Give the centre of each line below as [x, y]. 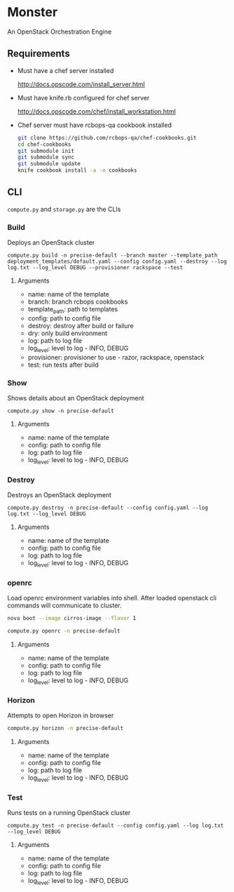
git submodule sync [46, 157]
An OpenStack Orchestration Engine [60, 32]
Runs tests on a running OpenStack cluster [69, 813]
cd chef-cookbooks [44, 144]
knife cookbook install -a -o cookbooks [77, 170]
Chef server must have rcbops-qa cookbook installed [94, 125]
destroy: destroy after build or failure [81, 325]
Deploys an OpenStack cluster [51, 243]
